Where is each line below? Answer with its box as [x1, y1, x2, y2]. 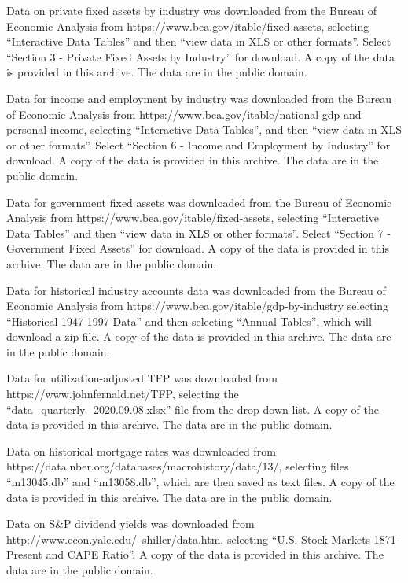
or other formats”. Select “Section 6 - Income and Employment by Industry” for [6, 136, 391, 153]
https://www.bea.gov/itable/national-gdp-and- [139, 105, 366, 122]
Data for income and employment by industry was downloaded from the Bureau [6, 90, 391, 106]
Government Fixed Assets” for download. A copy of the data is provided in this [6, 240, 389, 256]
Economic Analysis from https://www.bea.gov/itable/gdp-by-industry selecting [6, 297, 389, 314]
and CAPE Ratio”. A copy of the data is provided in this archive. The [46, 546, 384, 563]
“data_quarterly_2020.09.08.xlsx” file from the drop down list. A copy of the [6, 400, 380, 417]
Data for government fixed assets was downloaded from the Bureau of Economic [6, 194, 392, 210]
